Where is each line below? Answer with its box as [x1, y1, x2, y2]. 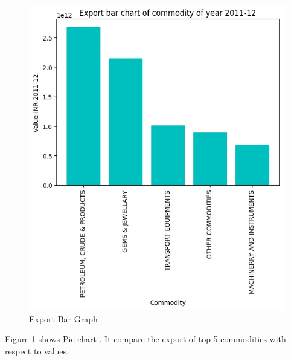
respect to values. [5, 344, 69, 357]
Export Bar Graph [29, 312, 98, 325]
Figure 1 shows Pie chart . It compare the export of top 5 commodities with [5, 333, 286, 345]
